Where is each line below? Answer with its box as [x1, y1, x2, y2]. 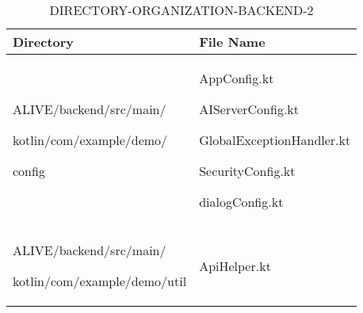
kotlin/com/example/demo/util [13, 272, 187, 290]
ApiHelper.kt [199, 256, 271, 275]
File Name [199, 32, 266, 51]
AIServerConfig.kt [199, 100, 300, 118]
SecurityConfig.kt [199, 162, 296, 180]
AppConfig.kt [199, 69, 274, 87]
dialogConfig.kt [199, 193, 284, 211]
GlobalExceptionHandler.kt [199, 131, 351, 149]
